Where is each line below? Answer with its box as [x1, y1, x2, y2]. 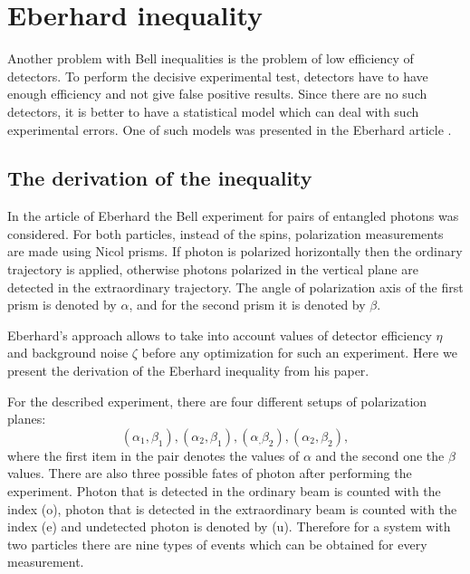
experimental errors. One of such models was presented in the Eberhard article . [7, 120, 452, 139]
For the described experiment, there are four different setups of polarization [7, 391, 427, 410]
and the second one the [315, 445, 445, 464]
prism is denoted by [7, 295, 117, 314]
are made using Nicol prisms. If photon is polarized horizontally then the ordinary [7, 242, 463, 261]
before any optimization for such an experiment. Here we [141, 343, 457, 362]
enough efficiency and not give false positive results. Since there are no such [7, 84, 427, 103]
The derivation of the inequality [7, 164, 312, 192]
